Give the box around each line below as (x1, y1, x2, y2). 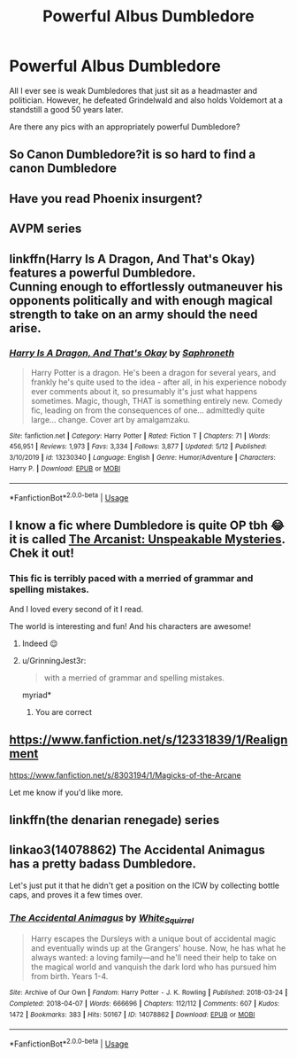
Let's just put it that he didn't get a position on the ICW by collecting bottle (9, 880, 280, 891)
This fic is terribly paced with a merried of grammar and (9, 572, 254, 585)
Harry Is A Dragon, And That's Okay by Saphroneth (9, 347, 235, 360)
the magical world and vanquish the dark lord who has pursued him (30, 961, 277, 972)
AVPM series (9, 222, 82, 237)
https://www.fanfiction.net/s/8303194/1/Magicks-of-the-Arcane (9, 769, 241, 781)
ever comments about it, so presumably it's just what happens (30, 385, 258, 396)
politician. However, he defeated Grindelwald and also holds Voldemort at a (9, 95, 283, 105)
